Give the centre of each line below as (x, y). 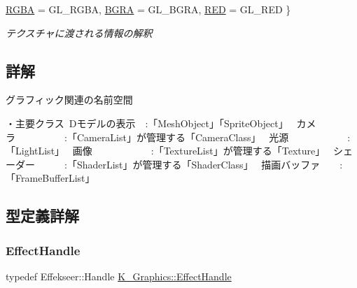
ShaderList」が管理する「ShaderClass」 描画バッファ (198, 164)
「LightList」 (35, 151)
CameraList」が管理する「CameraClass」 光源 (183, 137)
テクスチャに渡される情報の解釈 (79, 33)
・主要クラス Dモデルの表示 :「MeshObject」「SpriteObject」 (147, 123)
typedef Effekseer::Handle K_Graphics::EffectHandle (119, 276)
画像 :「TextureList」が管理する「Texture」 (199, 151)
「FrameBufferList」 (50, 178)
